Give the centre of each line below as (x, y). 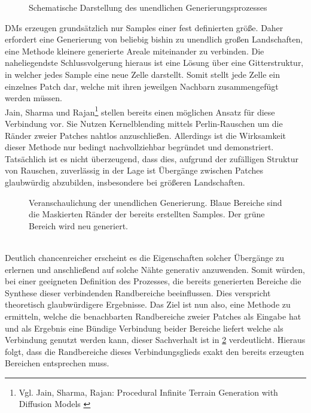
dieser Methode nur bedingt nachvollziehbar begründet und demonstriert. (139, 147)
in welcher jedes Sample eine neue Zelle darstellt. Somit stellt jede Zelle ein (142, 74)
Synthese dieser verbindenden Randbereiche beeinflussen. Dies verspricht (138, 292)
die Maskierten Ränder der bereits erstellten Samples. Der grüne (147, 214)
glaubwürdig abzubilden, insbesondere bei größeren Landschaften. (125, 182)
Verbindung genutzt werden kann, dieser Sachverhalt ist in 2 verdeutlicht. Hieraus (155, 340)
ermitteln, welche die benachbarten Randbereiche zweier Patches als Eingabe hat (153, 316)
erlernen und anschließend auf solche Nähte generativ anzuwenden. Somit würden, (155, 269)
